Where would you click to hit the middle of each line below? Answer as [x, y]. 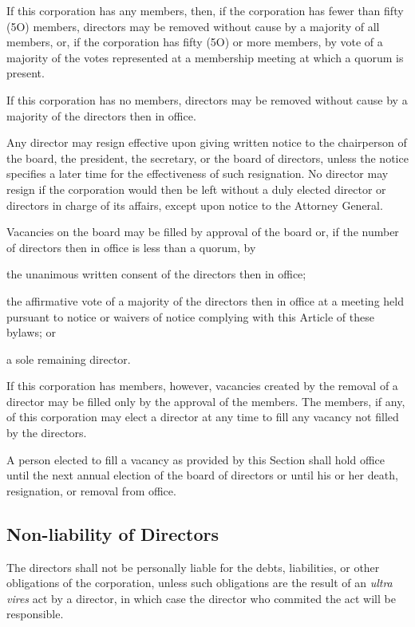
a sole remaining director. [69, 359]
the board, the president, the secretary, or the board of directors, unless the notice [207, 158]
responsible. [35, 614]
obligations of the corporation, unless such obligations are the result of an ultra [200, 583]
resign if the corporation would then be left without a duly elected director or [196, 189]
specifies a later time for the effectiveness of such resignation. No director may [198, 174]
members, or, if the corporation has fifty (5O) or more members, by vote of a [195, 42]
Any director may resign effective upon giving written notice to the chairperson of [207, 142]
